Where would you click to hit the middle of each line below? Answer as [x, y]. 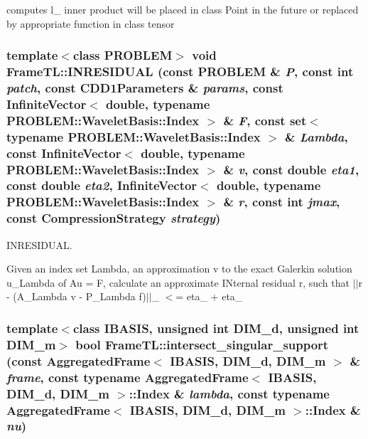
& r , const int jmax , [282, 202]
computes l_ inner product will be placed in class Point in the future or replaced [183, 9]
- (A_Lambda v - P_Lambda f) [76, 296]
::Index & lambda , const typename [229, 393]
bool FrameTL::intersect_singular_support [202, 344]
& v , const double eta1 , [291, 169]
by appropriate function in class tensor [91, 23]
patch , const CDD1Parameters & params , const [145, 87]
